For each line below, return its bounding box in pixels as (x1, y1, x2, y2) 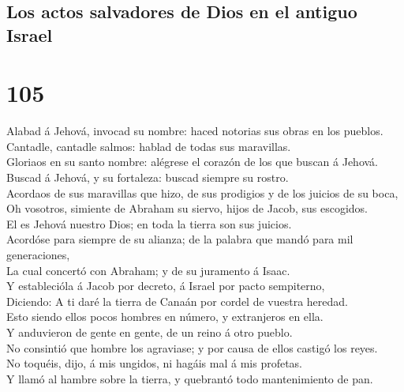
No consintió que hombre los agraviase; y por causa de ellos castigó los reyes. (6, 339, 378, 356)
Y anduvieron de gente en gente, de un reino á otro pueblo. (6, 324, 293, 341)
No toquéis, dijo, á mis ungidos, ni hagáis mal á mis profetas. (6, 355, 303, 371)
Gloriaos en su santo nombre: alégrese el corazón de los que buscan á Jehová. (6, 153, 379, 170)
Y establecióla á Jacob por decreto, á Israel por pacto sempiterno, (6, 277, 325, 294)
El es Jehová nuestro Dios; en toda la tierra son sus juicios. (6, 215, 292, 232)
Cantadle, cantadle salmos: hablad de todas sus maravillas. (6, 138, 291, 154)
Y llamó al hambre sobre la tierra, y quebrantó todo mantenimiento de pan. (6, 370, 373, 386)
